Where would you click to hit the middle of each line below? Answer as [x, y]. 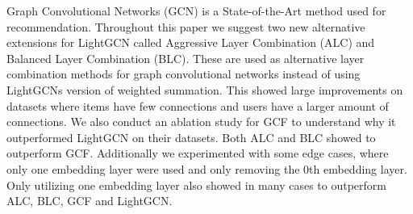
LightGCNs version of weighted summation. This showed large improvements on [205, 89]
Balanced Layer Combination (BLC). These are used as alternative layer [186, 58]
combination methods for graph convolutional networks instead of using [184, 74]
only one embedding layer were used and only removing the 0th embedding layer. [207, 168]
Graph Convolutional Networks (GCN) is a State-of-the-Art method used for [196, 10]
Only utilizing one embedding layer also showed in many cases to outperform [196, 185]
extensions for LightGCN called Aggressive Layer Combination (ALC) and [191, 42]
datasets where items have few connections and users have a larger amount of [198, 105]
